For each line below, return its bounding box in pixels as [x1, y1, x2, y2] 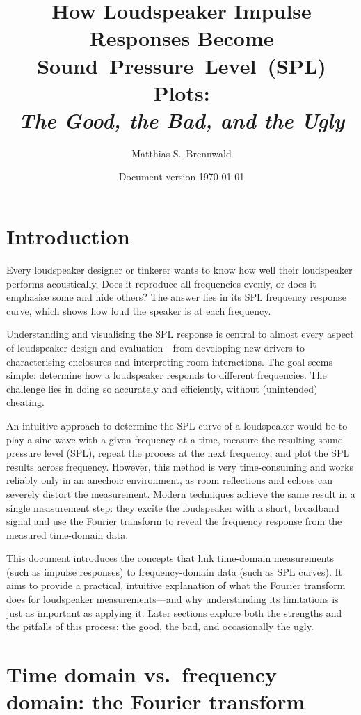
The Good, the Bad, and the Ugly [18, 105, 345, 134]
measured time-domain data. [6, 527, 129, 542]
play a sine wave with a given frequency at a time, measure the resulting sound [6, 432, 344, 446]
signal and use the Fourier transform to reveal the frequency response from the [6, 514, 342, 528]
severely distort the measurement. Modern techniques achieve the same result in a [6, 486, 355, 501]
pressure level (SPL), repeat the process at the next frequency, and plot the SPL [6, 446, 350, 460]
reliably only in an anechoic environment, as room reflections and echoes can [6, 473, 332, 487]
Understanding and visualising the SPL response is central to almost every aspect [6, 327, 354, 341]
